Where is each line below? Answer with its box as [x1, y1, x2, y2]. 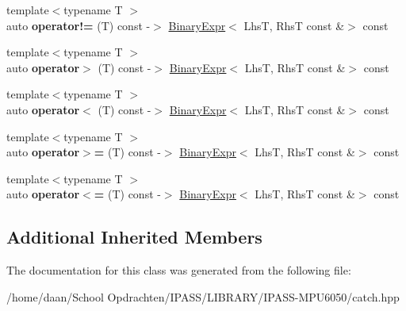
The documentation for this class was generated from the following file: [6, 262, 351, 278]
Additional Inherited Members [6, 225, 262, 249]
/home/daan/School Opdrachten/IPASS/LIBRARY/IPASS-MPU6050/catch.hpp [6, 288, 400, 305]
